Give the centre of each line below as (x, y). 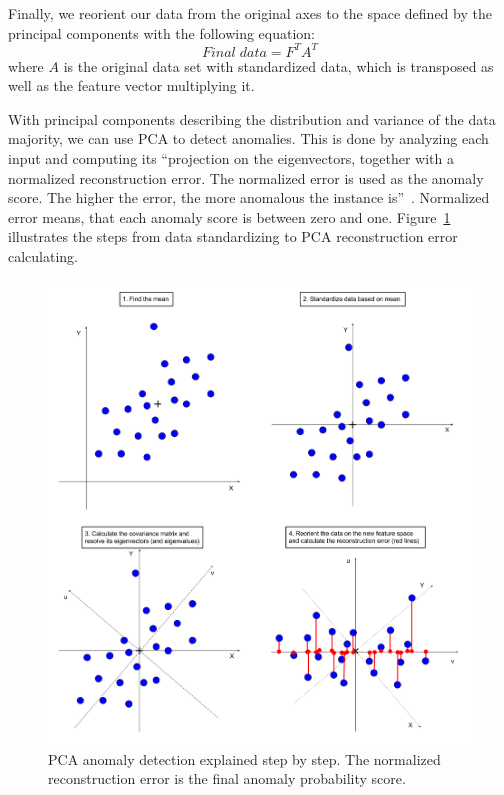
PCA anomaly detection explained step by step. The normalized (244, 758)
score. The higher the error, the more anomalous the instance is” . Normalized (249, 197)
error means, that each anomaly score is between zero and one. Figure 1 (229, 216)
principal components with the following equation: (161, 32)
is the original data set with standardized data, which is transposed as (278, 65)
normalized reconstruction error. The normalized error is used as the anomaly (246, 177)
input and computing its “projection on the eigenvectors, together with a (231, 158)
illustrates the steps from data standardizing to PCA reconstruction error (233, 236)
